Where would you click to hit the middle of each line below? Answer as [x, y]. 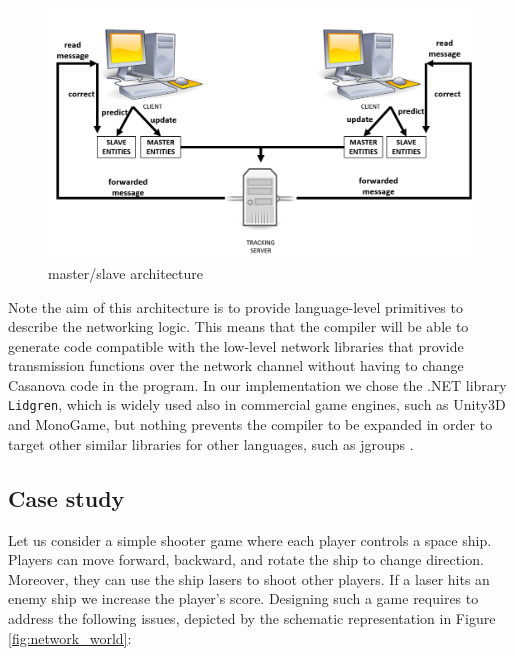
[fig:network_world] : [70, 637]
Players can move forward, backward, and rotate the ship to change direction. [246, 559]
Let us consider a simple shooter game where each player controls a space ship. [250, 539]
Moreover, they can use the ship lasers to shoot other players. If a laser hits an [249, 578]
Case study [66, 497]
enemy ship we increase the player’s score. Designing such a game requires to [243, 598]
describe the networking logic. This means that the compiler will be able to [238, 326]
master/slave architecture [126, 272]
